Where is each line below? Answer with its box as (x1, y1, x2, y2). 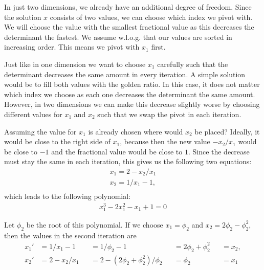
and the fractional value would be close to (51, 146, 183, 156)
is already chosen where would (88, 126, 183, 137)
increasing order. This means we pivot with (4, 41, 140, 52)
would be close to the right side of (4, 136, 111, 147)
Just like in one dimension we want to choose (4, 58, 146, 69)
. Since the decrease (188, 146, 250, 156)
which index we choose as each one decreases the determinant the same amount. (4, 88, 255, 99)
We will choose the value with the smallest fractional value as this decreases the (4, 21, 254, 32)
